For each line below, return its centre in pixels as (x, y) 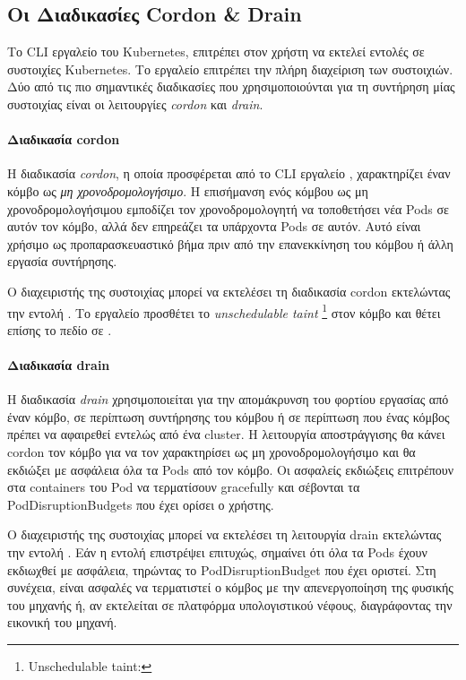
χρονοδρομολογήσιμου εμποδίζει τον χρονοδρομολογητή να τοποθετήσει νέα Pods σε (228, 208)
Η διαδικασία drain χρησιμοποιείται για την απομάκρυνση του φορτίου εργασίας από (228, 399)
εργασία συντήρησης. (62, 261)
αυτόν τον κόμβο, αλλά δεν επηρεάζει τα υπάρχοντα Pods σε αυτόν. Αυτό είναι (214, 226)
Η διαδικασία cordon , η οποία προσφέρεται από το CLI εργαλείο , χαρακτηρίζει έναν (229, 173)
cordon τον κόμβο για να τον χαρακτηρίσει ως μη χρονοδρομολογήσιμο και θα (211, 451)
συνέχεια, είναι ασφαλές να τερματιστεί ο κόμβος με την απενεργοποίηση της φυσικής (230, 587)
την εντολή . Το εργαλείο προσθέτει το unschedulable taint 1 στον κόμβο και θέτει (224, 311)
